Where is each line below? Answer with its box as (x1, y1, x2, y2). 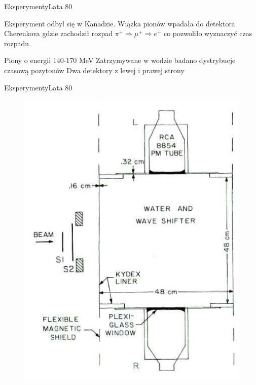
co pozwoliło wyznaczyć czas (163, 28, 252, 39)
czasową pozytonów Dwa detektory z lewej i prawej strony (4, 65, 185, 75)
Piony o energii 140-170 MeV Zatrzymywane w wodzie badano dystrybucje (4, 55, 236, 66)
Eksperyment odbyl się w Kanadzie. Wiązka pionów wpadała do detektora (4, 18, 235, 28)
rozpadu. (4, 38, 31, 48)
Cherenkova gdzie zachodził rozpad (4, 28, 113, 39)
